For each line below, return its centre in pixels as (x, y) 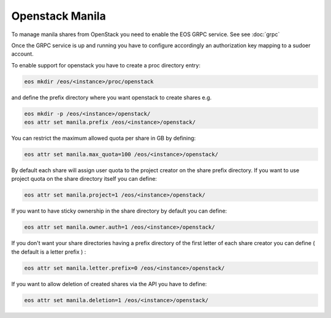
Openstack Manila (59, 16)
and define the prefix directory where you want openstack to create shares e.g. (112, 97)
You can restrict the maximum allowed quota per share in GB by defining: (104, 138)
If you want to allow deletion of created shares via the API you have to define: (109, 284)
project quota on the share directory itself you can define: (84, 179)
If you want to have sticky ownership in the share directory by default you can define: (119, 211)
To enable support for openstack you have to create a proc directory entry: (106, 65)
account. (22, 54)
